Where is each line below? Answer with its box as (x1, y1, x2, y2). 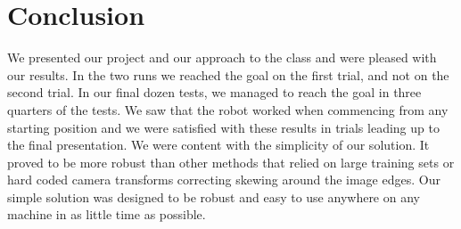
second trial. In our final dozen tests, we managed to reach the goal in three (7, 83, 422, 102)
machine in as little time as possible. (7, 205, 206, 224)
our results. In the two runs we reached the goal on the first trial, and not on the (7, 65, 449, 84)
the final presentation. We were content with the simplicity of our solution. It (7, 135, 430, 154)
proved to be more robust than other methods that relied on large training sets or (7, 152, 455, 171)
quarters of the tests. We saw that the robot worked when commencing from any (7, 100, 449, 119)
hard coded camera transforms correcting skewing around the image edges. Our (7, 170, 440, 189)
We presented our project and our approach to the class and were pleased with (7, 48, 437, 67)
